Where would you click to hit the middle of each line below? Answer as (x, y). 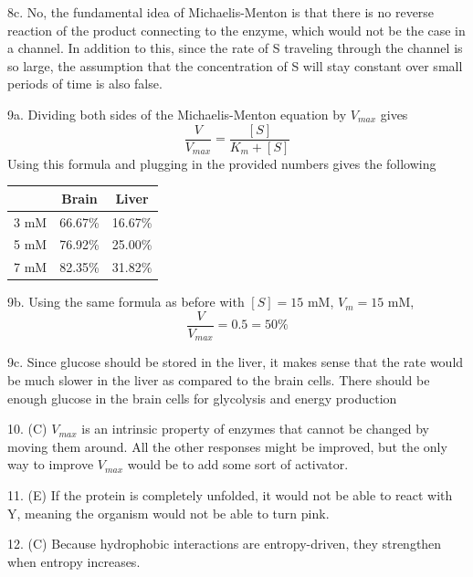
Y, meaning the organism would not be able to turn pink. (168, 513)
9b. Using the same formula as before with (126, 302)
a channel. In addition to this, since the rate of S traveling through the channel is (235, 48)
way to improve (51, 464)
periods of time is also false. (85, 84)
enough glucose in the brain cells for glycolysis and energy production (202, 398)
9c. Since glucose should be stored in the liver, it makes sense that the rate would (236, 362)
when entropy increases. (74, 561)
